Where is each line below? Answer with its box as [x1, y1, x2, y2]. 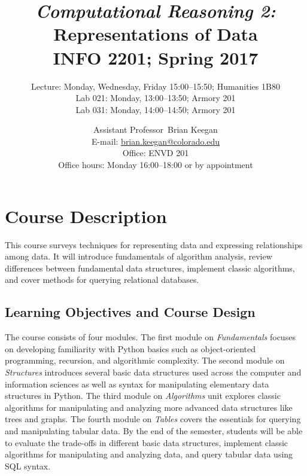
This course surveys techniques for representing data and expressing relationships [5, 238, 303, 251]
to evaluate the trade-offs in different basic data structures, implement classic [5, 436, 288, 448]
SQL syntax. [5, 459, 51, 472]
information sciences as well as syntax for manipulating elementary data [5, 377, 269, 390]
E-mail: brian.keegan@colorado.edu [91, 135, 220, 147]
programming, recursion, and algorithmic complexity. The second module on [5, 354, 285, 367]
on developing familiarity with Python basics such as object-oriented [5, 342, 256, 355]
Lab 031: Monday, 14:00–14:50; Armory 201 [75, 103, 236, 115]
